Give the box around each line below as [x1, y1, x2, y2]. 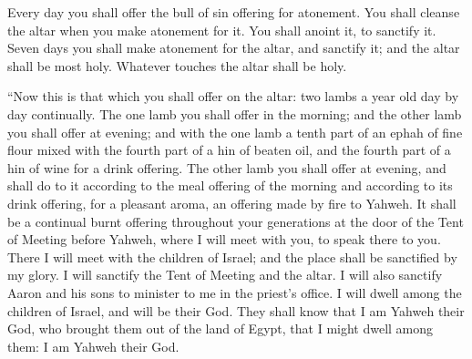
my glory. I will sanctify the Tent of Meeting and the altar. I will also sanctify [7, 265, 443, 284]
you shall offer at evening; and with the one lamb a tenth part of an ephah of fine [7, 122, 463, 141]
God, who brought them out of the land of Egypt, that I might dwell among [7, 319, 434, 338]
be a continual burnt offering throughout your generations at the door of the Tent [7, 211, 464, 231]
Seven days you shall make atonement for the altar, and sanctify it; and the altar [7, 38, 460, 57]
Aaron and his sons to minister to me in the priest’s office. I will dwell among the [7, 282, 462, 302]
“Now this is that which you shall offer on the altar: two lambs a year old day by [7, 87, 459, 106]
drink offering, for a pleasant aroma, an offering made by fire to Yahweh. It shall [7, 193, 457, 212]
